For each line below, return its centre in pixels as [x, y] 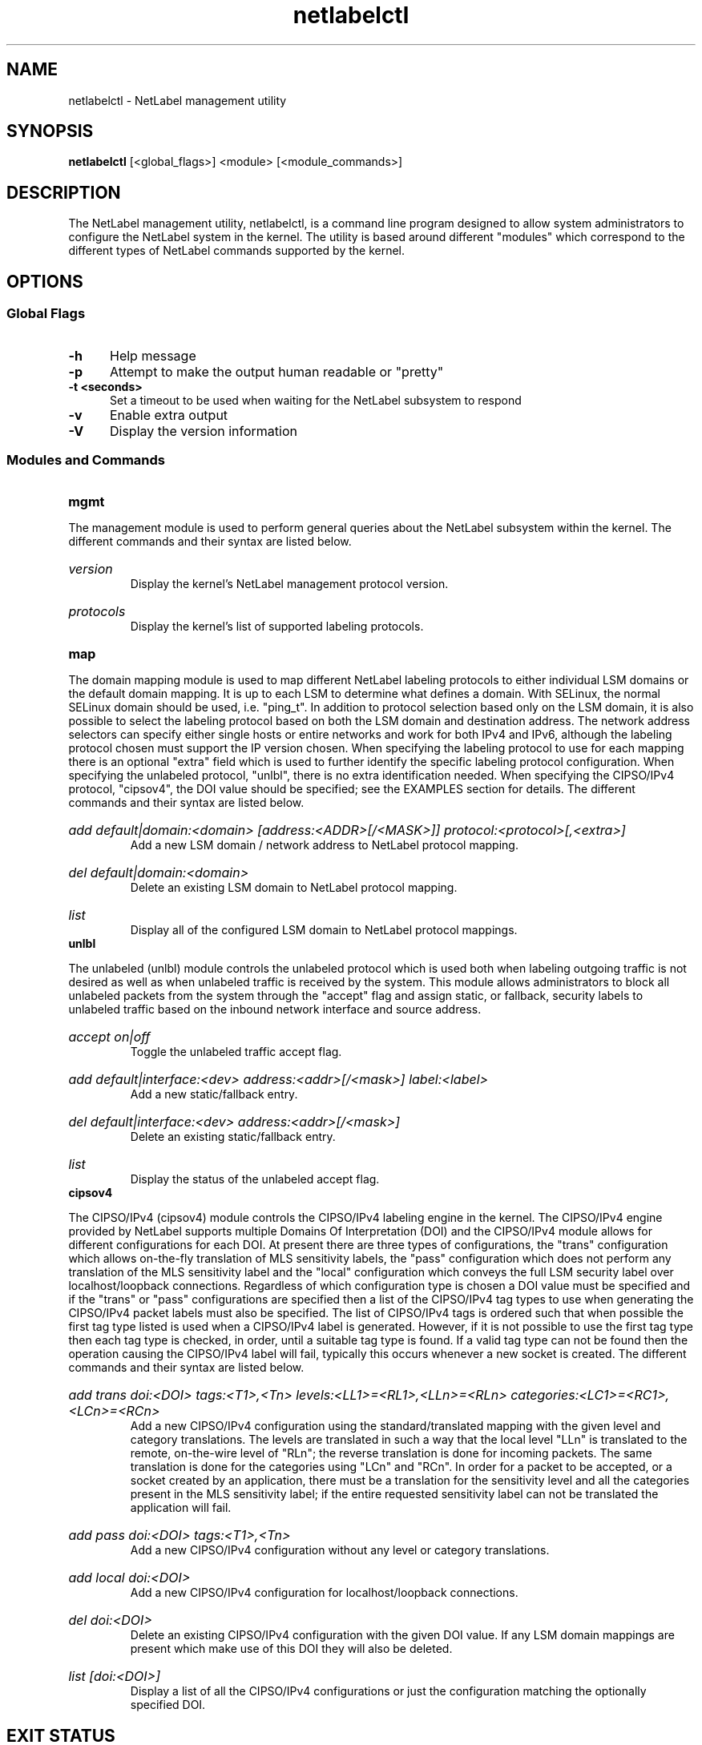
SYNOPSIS [50, 131]
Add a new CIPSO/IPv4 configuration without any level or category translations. [340, 1550]
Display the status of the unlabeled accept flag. [255, 1179]
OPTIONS [45, 281]
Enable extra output [169, 415]
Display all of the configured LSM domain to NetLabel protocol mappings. [324, 930]
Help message [153, 355]
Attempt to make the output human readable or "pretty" [276, 371]
